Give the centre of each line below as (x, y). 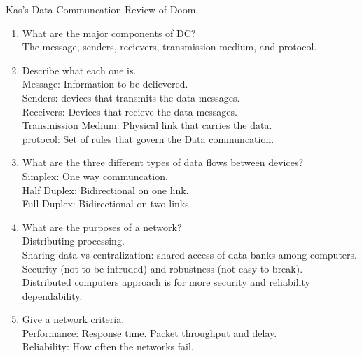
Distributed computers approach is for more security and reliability (166, 282)
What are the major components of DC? (109, 33)
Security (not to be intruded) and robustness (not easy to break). (162, 268)
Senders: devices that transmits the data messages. (131, 97)
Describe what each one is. (79, 70)
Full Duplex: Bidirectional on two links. (107, 204)
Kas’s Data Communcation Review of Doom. (102, 9)
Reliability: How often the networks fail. (108, 346)
